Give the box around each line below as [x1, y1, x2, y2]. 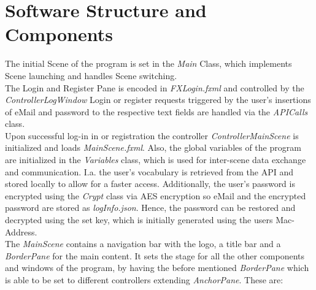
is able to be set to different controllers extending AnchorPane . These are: [5, 273, 283, 286]
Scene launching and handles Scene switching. [5, 69, 177, 82]
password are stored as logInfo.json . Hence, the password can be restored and [5, 201, 296, 214]
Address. [5, 225, 37, 238]
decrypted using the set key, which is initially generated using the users [5, 213, 273, 226]
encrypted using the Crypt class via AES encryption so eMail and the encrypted [5, 189, 306, 202]
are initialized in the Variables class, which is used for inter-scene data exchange [5, 153, 306, 166]
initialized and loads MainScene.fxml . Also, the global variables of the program [5, 141, 301, 154]
